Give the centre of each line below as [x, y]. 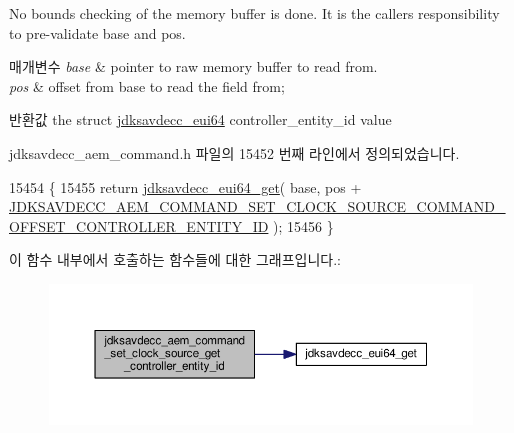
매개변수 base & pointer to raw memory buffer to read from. [193, 66]
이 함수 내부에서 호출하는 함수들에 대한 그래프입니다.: [175, 259]
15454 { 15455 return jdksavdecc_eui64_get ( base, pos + [185, 186]
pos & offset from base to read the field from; [147, 85]
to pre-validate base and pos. [97, 32]
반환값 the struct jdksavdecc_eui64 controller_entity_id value [200, 119]
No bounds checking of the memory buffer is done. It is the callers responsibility [254, 13]
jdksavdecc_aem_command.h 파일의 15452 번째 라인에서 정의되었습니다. [234, 152]
